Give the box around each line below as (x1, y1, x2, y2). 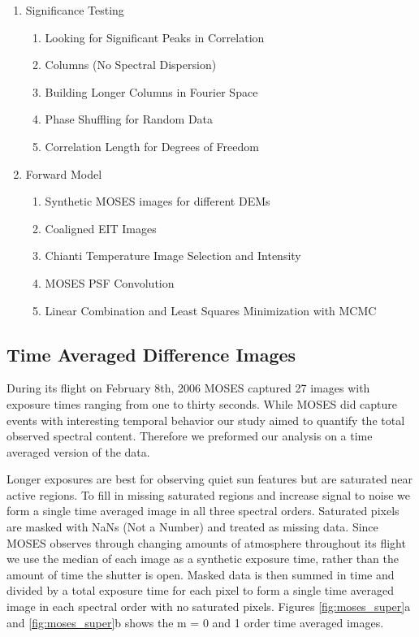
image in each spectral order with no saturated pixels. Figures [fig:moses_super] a (6, 598, 411, 615)
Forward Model (25, 165, 102, 182)
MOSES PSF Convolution (45, 274, 175, 291)
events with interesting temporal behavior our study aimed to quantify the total (6, 411, 405, 428)
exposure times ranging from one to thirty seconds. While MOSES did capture (6, 395, 398, 412)
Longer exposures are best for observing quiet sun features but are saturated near (6, 470, 413, 487)
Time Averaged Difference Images (6, 341, 296, 366)
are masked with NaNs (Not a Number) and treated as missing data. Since (6, 518, 378, 535)
